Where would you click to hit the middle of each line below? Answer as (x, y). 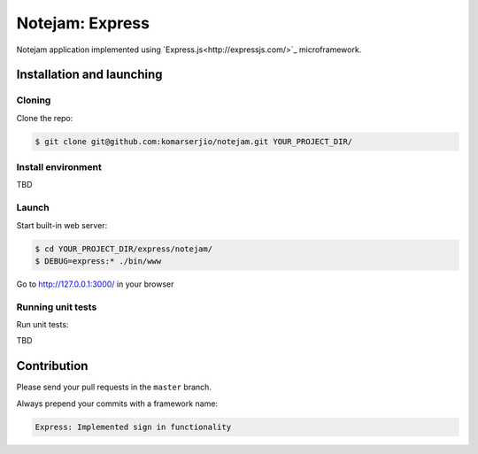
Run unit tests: (42, 325)
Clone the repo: (45, 118)
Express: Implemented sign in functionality (133, 427)
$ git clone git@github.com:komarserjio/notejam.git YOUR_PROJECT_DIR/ (194, 141)
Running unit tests (57, 307)
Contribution (52, 366)
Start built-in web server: (62, 225)
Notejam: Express (83, 23)
